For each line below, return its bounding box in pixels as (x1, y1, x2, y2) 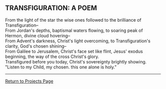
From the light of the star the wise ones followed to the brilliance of (5, 17, 142, 23)
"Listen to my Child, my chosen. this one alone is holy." (5, 64, 117, 70)
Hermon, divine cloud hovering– (5, 32, 70, 38)
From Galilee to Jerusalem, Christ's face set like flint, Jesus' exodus (5, 48, 143, 54)
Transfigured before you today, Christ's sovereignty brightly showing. (5, 59, 147, 64)
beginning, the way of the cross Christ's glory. (5, 54, 99, 59)
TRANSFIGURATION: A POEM (5, 4, 97, 12)
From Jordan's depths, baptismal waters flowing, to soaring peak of (5, 27, 143, 33)
